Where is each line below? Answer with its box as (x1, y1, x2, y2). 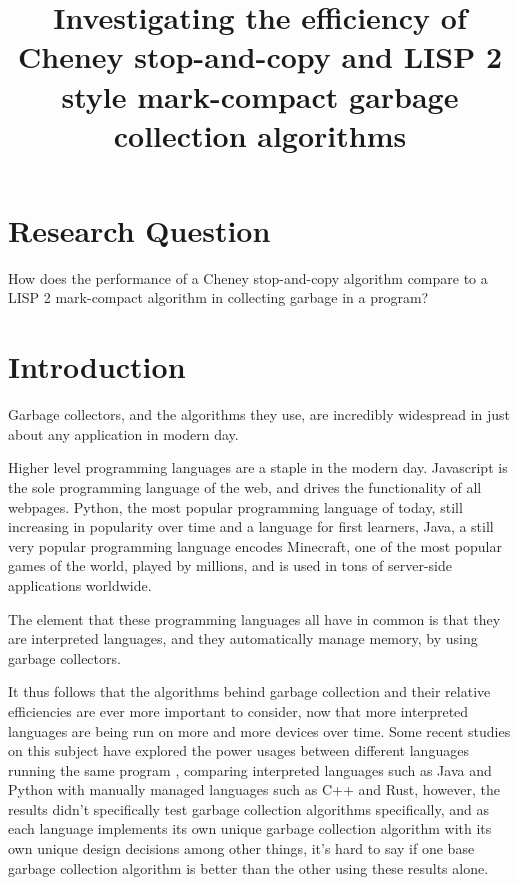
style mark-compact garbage (61, 75, 459, 116)
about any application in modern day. (8, 423, 239, 444)
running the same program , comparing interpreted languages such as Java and (8, 759, 492, 780)
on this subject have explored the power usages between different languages (8, 740, 469, 761)
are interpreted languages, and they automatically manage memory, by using (8, 628, 478, 649)
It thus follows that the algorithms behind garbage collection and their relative (8, 681, 491, 702)
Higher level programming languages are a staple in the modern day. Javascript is (8, 457, 508, 478)
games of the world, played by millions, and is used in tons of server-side (8, 555, 452, 576)
